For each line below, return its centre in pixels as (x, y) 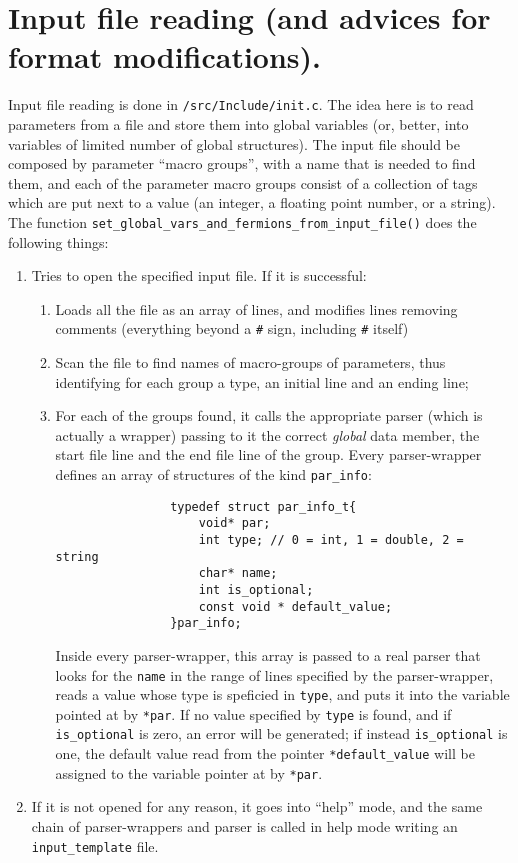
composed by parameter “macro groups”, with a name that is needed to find (242, 163)
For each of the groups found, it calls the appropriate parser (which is (269, 415)
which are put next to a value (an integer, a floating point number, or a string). (252, 202)
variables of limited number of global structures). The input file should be (234, 143)
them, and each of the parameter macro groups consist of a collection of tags (243, 182)
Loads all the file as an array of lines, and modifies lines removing (256, 308)
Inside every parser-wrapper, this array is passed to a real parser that (268, 654)
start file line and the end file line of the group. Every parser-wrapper (268, 454)
